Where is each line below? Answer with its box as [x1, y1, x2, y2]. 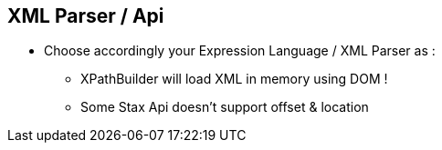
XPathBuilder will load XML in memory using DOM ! [80, 71, 388, 87]
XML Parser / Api [7, 5, 164, 27]
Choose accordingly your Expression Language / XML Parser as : [44, 43, 436, 59]
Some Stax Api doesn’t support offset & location [80, 99, 369, 115]
